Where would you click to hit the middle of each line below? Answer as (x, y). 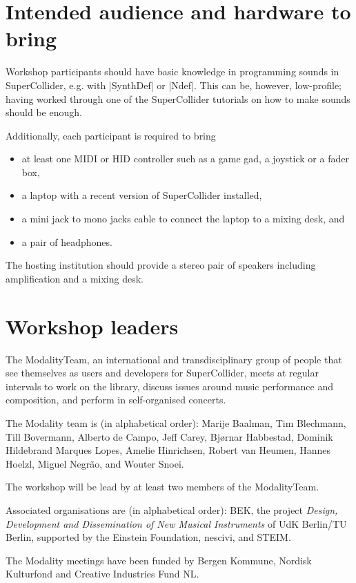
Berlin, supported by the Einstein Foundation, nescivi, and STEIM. (148, 537)
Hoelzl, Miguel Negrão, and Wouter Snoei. (95, 463)
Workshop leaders (92, 326)
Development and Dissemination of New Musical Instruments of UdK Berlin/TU (176, 523)
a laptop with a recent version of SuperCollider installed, (142, 195)
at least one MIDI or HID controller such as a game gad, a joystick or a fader (185, 159)
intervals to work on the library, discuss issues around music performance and (169, 386)
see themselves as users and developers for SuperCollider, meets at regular (162, 373)
